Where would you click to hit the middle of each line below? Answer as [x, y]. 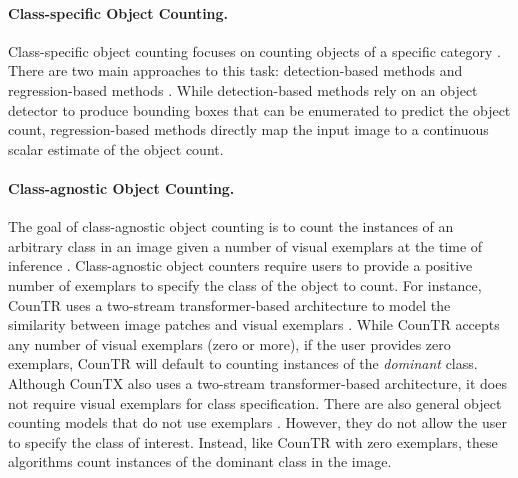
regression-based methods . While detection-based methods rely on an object [243, 89]
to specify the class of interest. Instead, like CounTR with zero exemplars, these [253, 441]
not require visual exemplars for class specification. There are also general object [255, 402]
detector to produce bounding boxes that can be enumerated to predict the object [259, 109]
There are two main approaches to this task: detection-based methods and [235, 70]
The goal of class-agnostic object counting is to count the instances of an [231, 226]
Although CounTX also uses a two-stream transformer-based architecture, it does [257, 382]
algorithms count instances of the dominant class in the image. [200, 461]
